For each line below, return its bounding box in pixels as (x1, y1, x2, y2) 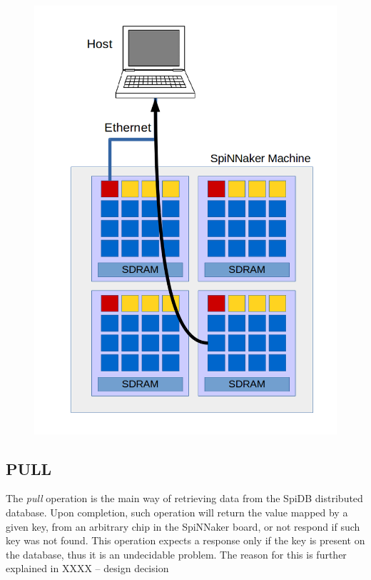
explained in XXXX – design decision (6, 561, 169, 576)
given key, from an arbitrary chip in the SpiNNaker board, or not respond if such (6, 519, 360, 534)
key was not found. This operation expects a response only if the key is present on (6, 533, 365, 548)
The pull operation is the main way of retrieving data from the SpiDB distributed (6, 491, 363, 506)
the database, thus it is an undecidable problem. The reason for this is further (6, 546, 347, 561)
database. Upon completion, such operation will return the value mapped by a (6, 505, 348, 520)
